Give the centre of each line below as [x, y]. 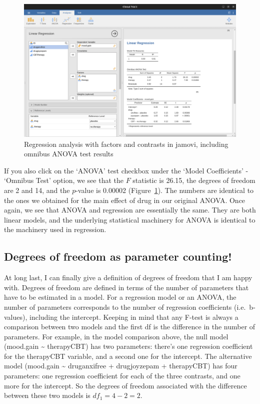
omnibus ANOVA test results [69, 154]
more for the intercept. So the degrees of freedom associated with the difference [125, 385]
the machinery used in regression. [55, 229]
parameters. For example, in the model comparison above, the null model [116, 336]
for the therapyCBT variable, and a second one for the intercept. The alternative [128, 356]
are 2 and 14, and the [37, 190]
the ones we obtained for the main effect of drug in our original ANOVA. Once [125, 200]
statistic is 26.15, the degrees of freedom [194, 180]
